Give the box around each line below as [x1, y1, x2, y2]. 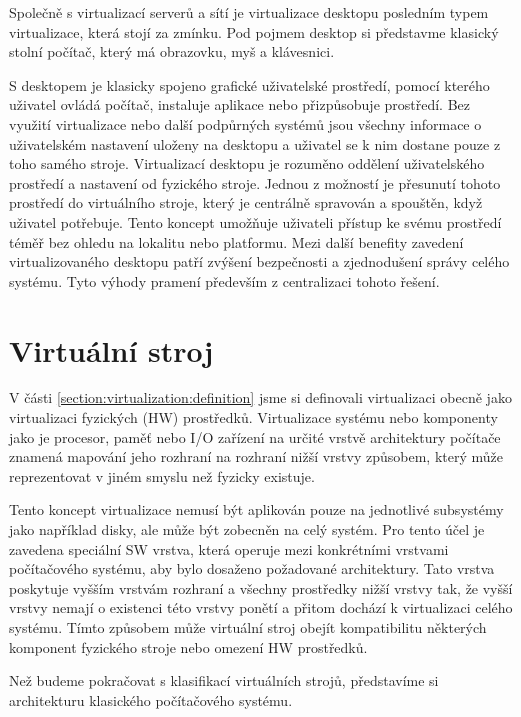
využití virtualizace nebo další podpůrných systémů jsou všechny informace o [9, 113, 482, 134]
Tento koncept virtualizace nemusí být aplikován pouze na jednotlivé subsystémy [9, 499, 504, 520]
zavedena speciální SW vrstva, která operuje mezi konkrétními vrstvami [9, 538, 449, 559]
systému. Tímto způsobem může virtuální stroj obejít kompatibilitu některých [9, 616, 487, 637]
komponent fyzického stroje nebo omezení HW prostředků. [9, 636, 368, 657]
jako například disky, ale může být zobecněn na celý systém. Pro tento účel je [9, 519, 485, 539]
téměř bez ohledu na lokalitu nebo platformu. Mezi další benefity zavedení [9, 231, 464, 252]
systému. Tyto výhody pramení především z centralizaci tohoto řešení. [9, 270, 440, 291]
